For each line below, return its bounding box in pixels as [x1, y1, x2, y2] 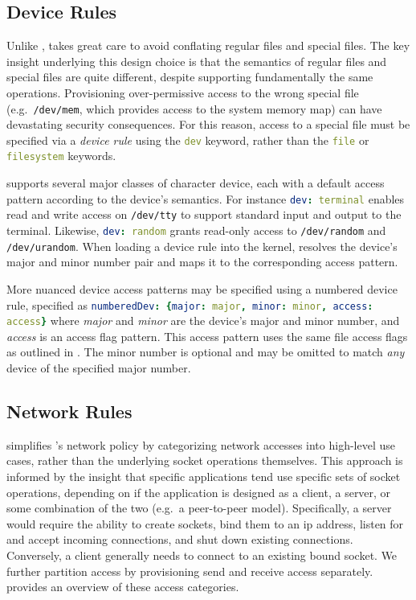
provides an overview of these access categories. [6, 578, 239, 595]
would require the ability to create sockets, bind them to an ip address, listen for [6, 515, 404, 532]
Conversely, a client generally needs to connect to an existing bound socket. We [6, 547, 398, 563]
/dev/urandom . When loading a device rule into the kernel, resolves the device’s [6, 237, 398, 254]
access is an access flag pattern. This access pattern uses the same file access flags [6, 327, 408, 344]
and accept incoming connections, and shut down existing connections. [6, 531, 353, 548]
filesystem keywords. [6, 147, 116, 164]
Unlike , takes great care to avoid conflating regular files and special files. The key [6, 37, 410, 54]
